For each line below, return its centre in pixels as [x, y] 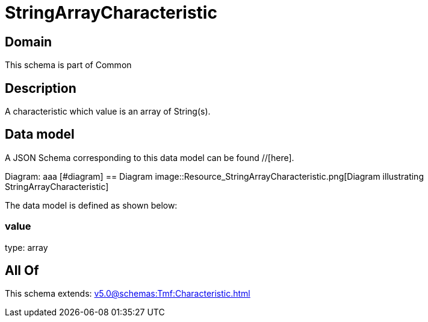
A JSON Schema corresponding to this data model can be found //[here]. [150, 157]
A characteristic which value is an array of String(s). [108, 112]
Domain [29, 42]
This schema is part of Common [68, 65]
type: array [26, 247]
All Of [22, 271]
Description [41, 88]
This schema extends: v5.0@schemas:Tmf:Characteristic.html [128, 294]
